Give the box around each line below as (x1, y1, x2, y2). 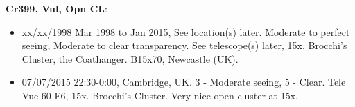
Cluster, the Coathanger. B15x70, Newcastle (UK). (21, 51, 239, 66)
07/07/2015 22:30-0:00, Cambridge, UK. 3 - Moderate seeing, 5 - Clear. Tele (21, 75, 346, 89)
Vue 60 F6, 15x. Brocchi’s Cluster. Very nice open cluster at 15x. (21, 88, 298, 102)
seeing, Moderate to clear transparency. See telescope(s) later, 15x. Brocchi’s (21, 38, 347, 52)
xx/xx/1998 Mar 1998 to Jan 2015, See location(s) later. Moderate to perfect (21, 24, 350, 39)
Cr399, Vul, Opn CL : (6, 1, 107, 15)
